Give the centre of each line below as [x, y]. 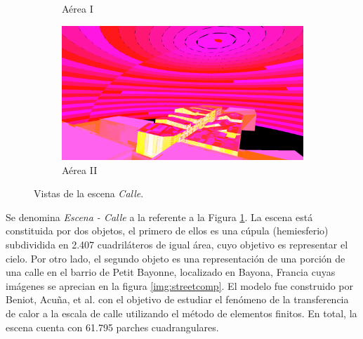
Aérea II [80, 169]
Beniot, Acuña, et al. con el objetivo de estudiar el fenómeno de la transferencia [177, 299]
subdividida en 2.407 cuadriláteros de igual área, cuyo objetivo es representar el [177, 245]
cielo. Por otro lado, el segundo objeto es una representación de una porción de [176, 258]
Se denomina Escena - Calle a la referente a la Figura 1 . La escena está [159, 217]
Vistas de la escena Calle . [89, 193]
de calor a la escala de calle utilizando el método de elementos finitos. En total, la [181, 313]
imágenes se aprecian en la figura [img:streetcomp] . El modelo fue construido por [179, 285]
